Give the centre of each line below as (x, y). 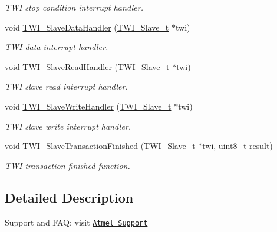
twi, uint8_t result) (238, 146)
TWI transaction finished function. (67, 165)
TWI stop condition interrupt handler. (74, 7)
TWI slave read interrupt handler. (66, 86)
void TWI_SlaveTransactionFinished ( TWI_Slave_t (100, 146)
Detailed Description (69, 197)
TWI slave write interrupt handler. (68, 126)
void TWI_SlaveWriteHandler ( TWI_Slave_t (88, 106)
